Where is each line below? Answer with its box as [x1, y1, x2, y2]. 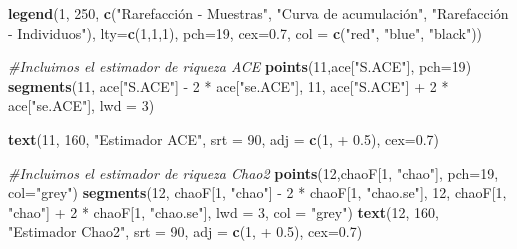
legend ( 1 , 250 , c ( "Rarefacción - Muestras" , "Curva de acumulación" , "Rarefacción [8, 3, 509, 23]
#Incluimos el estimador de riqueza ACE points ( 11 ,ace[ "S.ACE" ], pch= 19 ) [8, 56, 472, 77]
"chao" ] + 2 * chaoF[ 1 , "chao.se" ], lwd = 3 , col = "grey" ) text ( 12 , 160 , [8, 201, 439, 222]
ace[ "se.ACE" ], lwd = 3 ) [8, 95, 155, 116]
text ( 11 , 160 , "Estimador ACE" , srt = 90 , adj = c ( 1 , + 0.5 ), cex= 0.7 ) [8, 128, 440, 149]
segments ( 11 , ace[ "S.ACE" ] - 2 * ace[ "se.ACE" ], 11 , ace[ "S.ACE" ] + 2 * [8, 75, 449, 96]
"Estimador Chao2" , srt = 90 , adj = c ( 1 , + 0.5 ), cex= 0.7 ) [8, 221, 363, 242]
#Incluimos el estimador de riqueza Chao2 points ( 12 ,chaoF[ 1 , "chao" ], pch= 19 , [8, 162, 499, 183]
